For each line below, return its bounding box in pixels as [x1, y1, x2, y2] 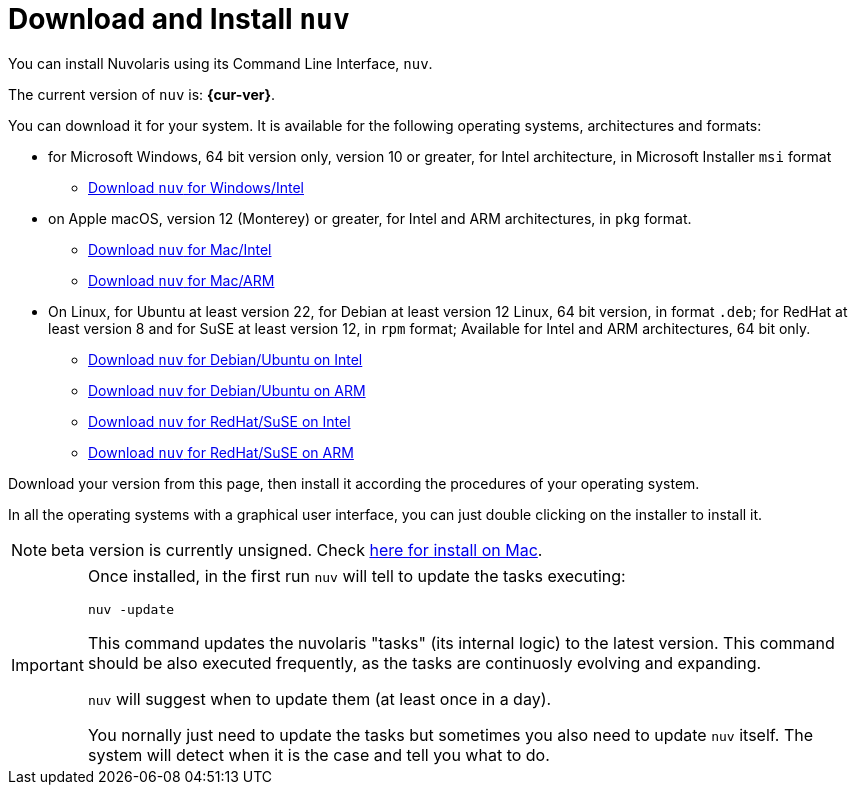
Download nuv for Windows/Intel [88, 178, 304, 196]
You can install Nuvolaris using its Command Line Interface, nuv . [8, 54, 433, 72]
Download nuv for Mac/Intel [88, 240, 272, 258]
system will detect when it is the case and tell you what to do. [87, 744, 550, 765]
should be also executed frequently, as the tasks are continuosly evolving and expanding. [87, 652, 762, 673]
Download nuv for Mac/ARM [88, 271, 275, 289]
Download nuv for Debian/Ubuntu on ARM [88, 381, 366, 399]
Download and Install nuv [8, 2, 350, 36]
